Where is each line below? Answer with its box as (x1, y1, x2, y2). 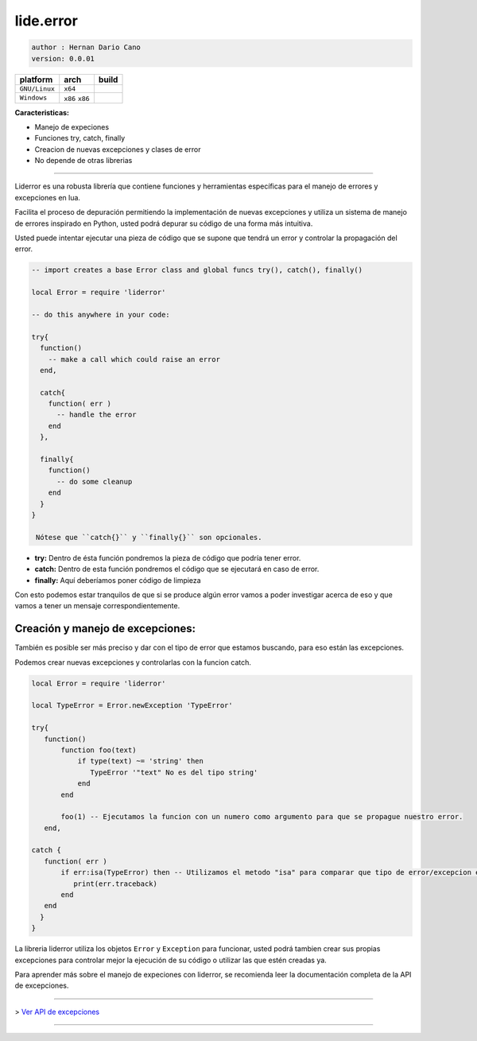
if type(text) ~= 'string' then (77, 756, 204, 766)
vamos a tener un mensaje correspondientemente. (14, 601, 180, 611)
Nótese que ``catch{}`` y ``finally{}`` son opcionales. (36, 533, 262, 542)
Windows (19, 94, 48, 103)
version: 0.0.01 (31, 54, 95, 63)
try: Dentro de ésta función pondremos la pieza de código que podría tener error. (34, 553, 301, 562)
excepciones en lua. (14, 192, 81, 202)
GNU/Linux (19, 84, 56, 93)
